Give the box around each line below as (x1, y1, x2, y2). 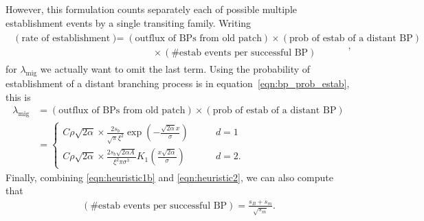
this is (5, 89, 31, 104)
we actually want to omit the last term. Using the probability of (40, 62, 311, 76)
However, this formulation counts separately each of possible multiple (5, 2, 297, 16)
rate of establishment (21, 34, 111, 44)
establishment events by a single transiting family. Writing (5, 15, 252, 30)
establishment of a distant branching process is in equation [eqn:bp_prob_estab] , (5, 76, 350, 91)
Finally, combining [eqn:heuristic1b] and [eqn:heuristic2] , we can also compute (5, 170, 333, 184)
